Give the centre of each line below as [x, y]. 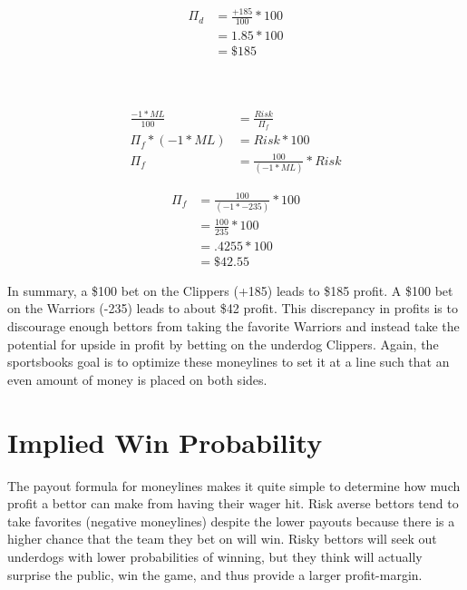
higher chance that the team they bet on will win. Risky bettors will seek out [222, 539]
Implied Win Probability [165, 442]
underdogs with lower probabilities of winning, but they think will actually [215, 556]
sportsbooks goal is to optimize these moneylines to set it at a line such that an [229, 362]
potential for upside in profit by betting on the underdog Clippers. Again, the [223, 344]
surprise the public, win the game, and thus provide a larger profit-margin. [215, 574]
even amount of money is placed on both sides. [137, 379]
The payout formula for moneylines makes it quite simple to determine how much [234, 485]
